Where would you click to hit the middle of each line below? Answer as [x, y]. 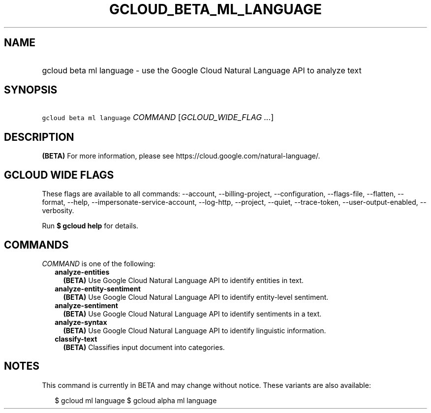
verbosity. [58, 211]
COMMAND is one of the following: [99, 263]
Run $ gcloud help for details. [90, 226]
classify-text [76, 339]
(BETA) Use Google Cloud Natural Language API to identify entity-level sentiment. [196, 297]
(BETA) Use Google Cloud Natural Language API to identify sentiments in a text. [192, 314]
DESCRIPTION [39, 137]
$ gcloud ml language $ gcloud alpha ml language [136, 400]
